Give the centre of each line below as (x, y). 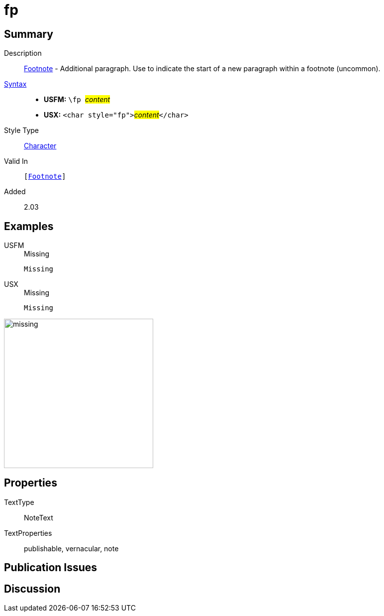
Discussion (32, 589)
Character (40, 146)
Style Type (22, 130)
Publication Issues (51, 568)
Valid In (16, 161)
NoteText (39, 517)
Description (23, 53)
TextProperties (28, 533)
